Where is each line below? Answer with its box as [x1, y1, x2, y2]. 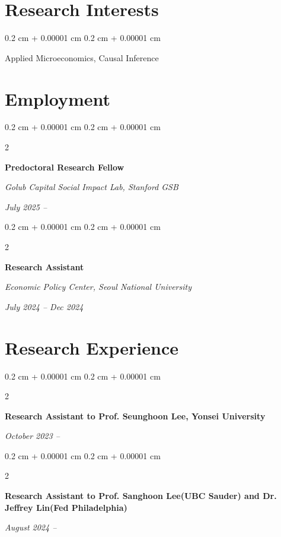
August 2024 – [5, 521, 57, 533]
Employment [5, 86, 111, 110]
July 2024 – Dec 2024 [5, 300, 84, 312]
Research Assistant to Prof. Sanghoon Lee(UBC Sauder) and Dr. [5, 489, 277, 502]
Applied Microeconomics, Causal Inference [5, 51, 159, 64]
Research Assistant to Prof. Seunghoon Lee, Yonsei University [5, 409, 266, 422]
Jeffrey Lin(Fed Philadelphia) [5, 501, 127, 513]
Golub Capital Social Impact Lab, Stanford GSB [5, 181, 178, 193]
